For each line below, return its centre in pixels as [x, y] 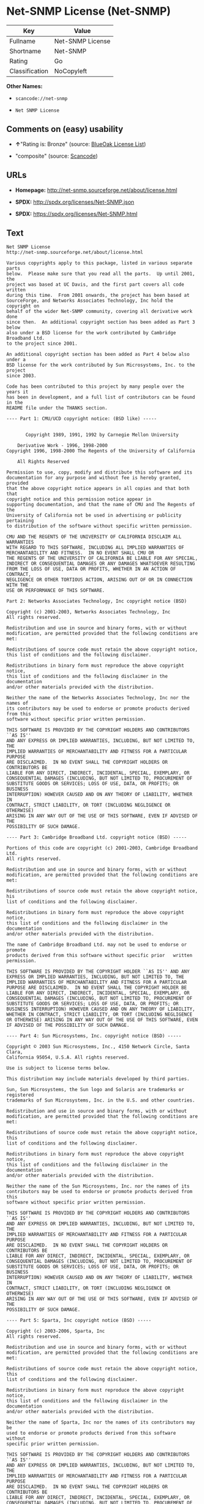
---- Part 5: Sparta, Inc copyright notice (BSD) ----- [79, 1321]
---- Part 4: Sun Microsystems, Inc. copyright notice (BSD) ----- [94, 1036]
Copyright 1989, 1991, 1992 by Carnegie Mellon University [102, 435]
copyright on [23, 306]
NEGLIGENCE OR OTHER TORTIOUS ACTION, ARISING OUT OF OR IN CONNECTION [99, 580]
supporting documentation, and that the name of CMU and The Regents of [101, 505]
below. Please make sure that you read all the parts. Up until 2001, [101, 274]
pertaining [20, 521]
